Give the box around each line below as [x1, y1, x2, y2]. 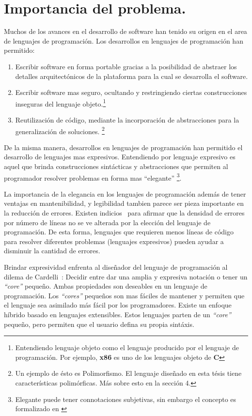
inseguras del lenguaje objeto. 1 [15, 97, 106, 108]
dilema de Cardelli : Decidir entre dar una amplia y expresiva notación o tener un [4, 271, 248, 281]
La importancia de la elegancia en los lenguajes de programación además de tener [4, 188, 246, 199]
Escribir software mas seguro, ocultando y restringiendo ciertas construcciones [15, 87, 247, 97]
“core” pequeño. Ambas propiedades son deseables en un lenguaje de [4, 281, 207, 291]
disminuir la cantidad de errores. [4, 246, 100, 256]
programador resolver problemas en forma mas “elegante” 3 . [4, 171, 182, 183]
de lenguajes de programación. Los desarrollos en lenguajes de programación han [4, 35, 243, 46]
